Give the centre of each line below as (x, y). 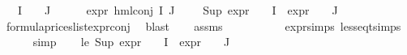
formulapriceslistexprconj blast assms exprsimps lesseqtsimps (203, 25)
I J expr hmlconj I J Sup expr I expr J (178, 10)
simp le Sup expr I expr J (131, 42)
